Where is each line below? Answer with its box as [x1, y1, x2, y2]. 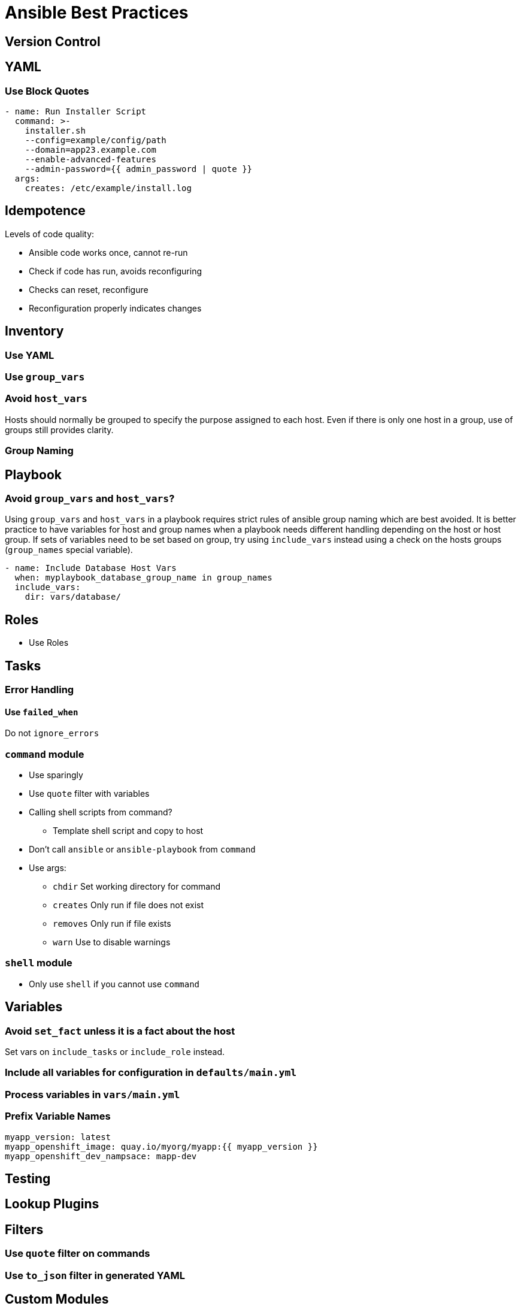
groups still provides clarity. [5, 424, 114, 435]
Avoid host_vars [5, 392, 87, 405]
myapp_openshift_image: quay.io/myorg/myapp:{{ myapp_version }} [5, 1141, 318, 1151]
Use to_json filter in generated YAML [5, 1269, 186, 1281]
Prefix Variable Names [5, 1110, 111, 1123]
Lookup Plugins [5, 1196, 99, 1212]
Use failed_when [5, 706, 78, 717]
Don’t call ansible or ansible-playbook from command [29, 844, 256, 855]
